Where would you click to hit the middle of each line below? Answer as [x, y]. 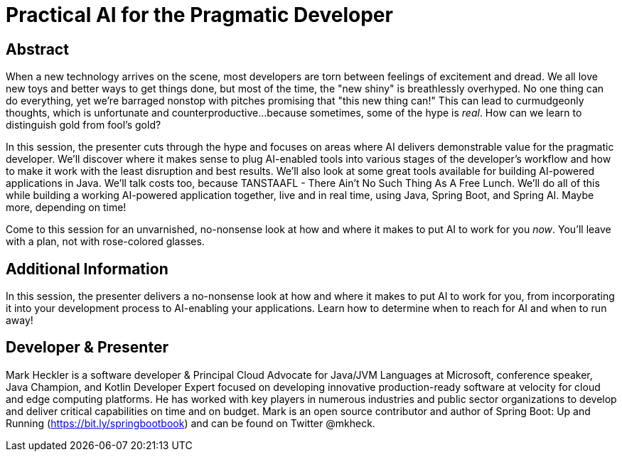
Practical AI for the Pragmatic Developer [199, 15]
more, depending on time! [66, 208]
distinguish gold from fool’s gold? [84, 125]
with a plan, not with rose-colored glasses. [105, 242]
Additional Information [87, 269]
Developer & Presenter [87, 348]
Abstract [37, 49]
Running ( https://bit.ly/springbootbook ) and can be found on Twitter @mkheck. [191, 423]
